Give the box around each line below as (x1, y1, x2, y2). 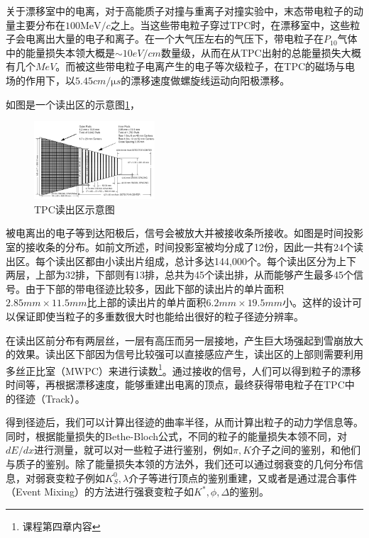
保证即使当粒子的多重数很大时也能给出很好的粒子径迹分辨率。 (15, 309, 304, 324)
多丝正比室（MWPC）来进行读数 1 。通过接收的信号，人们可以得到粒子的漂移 (6, 361, 361, 378)
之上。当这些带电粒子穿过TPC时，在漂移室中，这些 (110, 17, 351, 32)
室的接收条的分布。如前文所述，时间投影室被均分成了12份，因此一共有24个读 (6, 240, 363, 254)
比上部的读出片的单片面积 (87, 295, 206, 310)
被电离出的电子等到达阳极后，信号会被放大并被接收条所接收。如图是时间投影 (6, 225, 363, 240)
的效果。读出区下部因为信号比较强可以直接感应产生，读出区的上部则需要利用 (6, 347, 363, 362)
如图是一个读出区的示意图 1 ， (6, 96, 140, 111)
